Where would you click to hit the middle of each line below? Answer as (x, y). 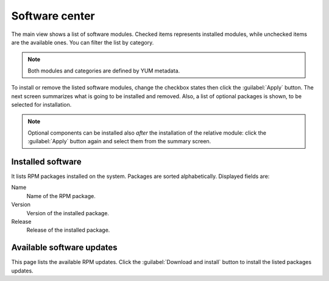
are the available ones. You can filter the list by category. (83, 42)
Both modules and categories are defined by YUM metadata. (104, 71)
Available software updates (65, 248)
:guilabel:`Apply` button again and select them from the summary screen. (119, 141)
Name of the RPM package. (61, 196)
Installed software (46, 162)
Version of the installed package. (68, 213)
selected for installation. (41, 104)
